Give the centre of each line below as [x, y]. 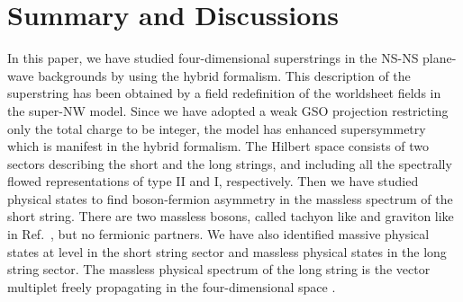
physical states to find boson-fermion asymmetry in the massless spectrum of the [230, 198]
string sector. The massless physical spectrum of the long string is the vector [219, 269]
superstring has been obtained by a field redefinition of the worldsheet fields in [224, 93]
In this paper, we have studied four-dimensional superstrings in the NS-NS [213, 58]
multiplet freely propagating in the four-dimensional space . [172, 286]
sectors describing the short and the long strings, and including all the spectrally [230, 163]
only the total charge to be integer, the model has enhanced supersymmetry [217, 128]
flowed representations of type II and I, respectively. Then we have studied [213, 181]
